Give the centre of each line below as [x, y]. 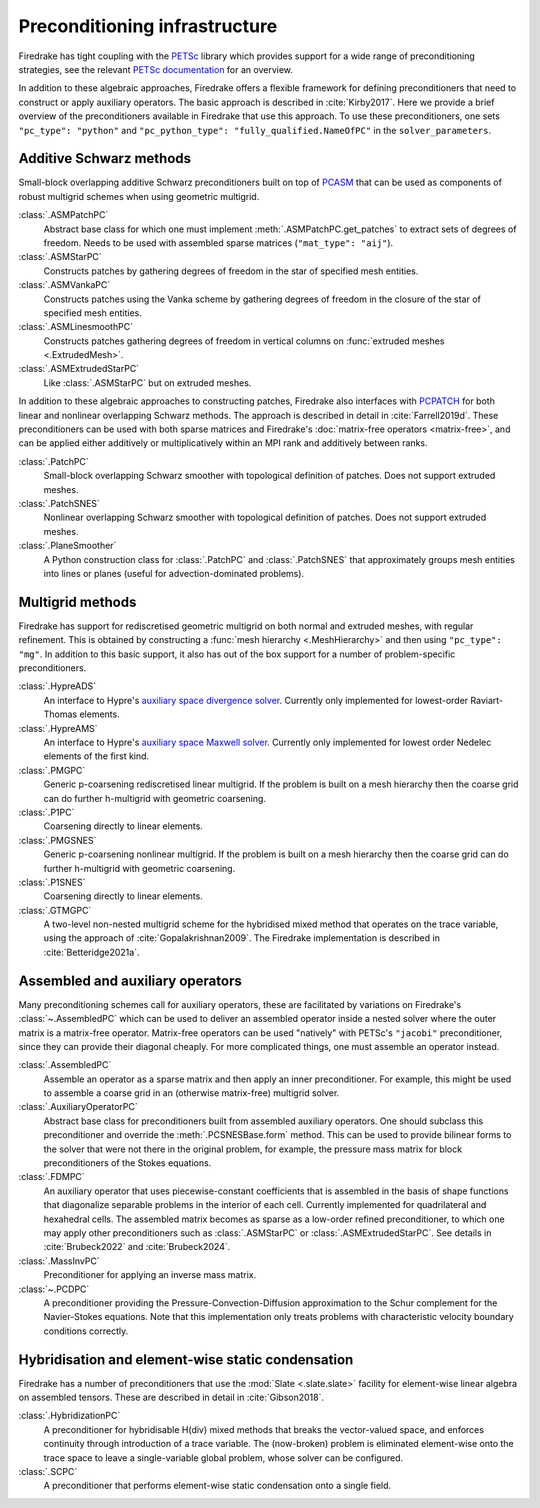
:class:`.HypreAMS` [58, 728]
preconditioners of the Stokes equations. [127, 1163]
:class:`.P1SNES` [52, 882]
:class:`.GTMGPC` [55, 910]
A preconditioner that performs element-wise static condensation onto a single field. [217, 1486]
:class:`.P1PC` [46, 812]
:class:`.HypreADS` [57, 686]
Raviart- [487, 700]
